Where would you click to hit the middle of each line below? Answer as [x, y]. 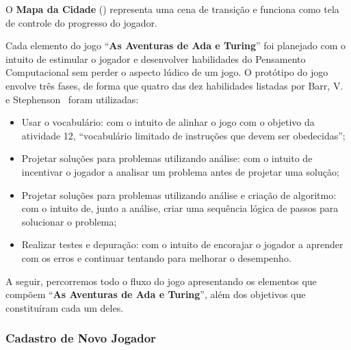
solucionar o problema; [69, 221]
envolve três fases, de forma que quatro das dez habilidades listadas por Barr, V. [174, 85]
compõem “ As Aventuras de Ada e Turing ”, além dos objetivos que [156, 294]
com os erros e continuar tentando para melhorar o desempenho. [156, 257]
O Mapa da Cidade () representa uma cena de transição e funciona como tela [172, 9]
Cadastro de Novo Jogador [81, 338]
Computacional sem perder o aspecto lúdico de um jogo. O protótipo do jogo [167, 72]
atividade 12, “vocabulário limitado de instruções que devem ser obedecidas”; [183, 135]
